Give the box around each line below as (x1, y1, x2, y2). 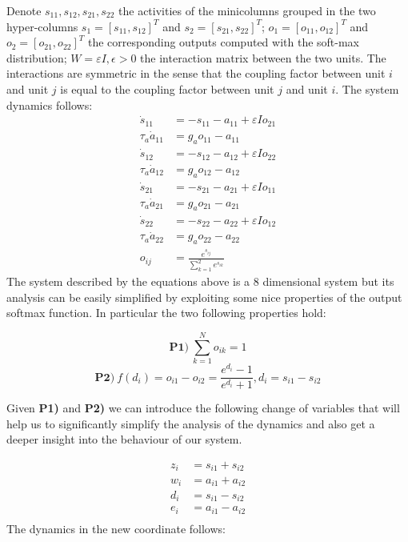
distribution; (6, 49, 67, 66)
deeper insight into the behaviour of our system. (6, 431, 242, 448)
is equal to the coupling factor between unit (60, 80, 274, 97)
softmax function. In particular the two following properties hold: (6, 304, 326, 321)
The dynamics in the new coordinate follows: (6, 520, 226, 536)
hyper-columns (6, 18, 78, 34)
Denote (6, 2, 42, 18)
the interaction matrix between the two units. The (140, 49, 386, 66)
